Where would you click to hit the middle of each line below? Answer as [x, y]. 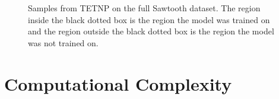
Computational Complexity [118, 83]
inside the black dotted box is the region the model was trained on [149, 19]
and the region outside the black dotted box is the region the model [151, 31]
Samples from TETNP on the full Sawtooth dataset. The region [144, 8]
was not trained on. [63, 42]
